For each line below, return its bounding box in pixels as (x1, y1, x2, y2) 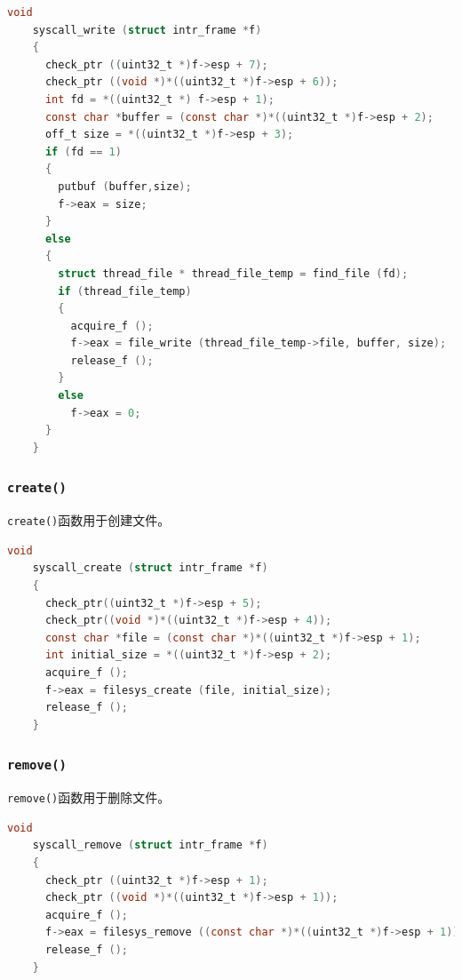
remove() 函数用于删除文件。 (7, 788, 171, 807)
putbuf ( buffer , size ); (58, 179, 192, 193)
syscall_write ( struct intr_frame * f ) (32, 23, 262, 36)
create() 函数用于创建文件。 (7, 511, 171, 530)
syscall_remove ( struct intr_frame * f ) (32, 839, 268, 852)
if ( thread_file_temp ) (58, 284, 192, 298)
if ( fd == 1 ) (44, 145, 122, 158)
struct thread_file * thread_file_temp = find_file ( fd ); (58, 267, 409, 280)
